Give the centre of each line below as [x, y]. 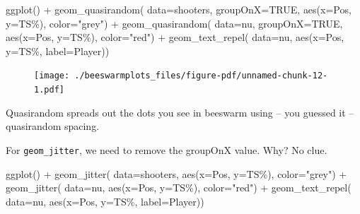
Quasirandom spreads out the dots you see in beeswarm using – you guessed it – [180, 112]
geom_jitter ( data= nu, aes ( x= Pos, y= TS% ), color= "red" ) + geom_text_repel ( [179, 188]
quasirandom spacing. [53, 126]
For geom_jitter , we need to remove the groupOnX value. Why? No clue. [167, 149]
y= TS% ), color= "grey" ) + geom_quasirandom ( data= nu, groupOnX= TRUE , [174, 23]
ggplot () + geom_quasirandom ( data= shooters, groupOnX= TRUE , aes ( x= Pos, [179, 9]
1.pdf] [49, 90]
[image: [52, 76]
